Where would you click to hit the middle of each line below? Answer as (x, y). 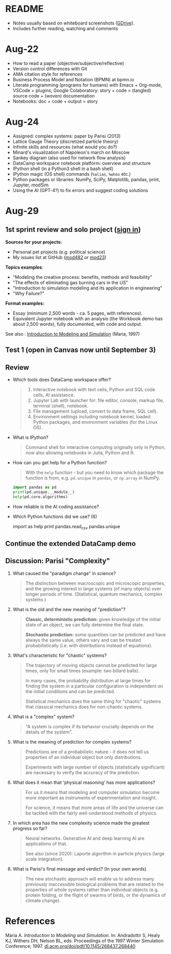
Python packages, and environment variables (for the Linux (95, 422)
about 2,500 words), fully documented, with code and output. (77, 324)
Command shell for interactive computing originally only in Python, (95, 447)
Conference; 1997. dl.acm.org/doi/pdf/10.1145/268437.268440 (70, 946)
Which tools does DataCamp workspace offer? (62, 380)
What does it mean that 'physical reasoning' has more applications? (84, 782)
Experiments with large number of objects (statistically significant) (95, 767)
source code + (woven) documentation (54, 96)
